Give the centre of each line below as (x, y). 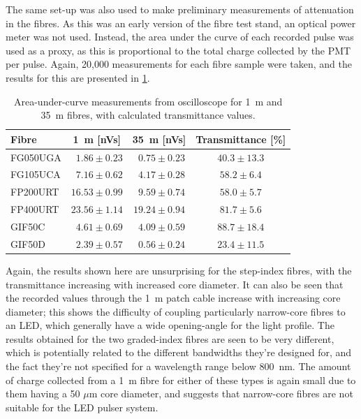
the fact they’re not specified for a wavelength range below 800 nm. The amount (178, 366)
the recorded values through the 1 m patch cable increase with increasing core (173, 298)
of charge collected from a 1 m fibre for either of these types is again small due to (181, 380)
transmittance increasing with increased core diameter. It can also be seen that (175, 284)
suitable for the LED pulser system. (82, 407)
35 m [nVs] (159, 139)
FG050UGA (36, 157)
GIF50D (28, 243)
